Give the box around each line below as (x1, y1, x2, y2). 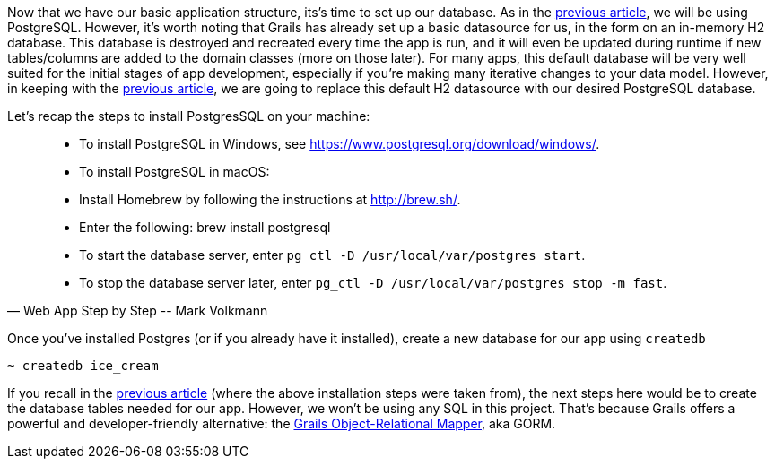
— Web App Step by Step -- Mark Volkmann (7, 303, 268, 318)
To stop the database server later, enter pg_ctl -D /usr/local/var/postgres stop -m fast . (79, 275, 667, 290)
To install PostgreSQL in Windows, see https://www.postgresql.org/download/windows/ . (79, 136, 600, 151)
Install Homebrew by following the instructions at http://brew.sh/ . (79, 192, 461, 207)
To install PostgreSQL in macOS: (79, 164, 270, 179)
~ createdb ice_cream (7, 358, 159, 373)
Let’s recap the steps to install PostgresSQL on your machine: (7, 108, 370, 124)
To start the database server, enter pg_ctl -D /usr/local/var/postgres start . (79, 247, 586, 263)
